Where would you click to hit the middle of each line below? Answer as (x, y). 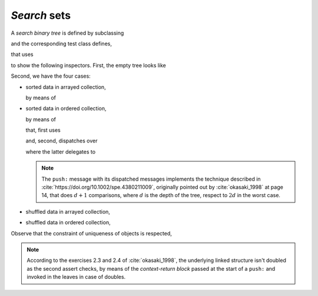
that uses (22, 54)
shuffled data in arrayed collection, (68, 211)
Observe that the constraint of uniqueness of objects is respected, (91, 233)
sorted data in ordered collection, (66, 108)
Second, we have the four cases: (51, 76)
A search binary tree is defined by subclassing (67, 33)
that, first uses (43, 130)
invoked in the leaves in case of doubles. (76, 277)
